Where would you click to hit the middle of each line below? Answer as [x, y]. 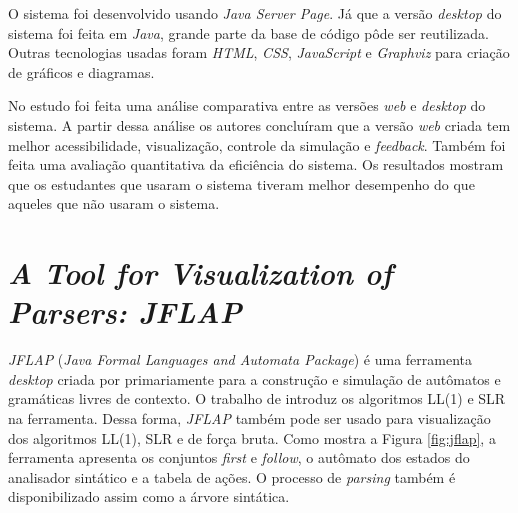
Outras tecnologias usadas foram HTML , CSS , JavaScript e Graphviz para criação [259, 52]
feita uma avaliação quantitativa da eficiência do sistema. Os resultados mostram [256, 164]
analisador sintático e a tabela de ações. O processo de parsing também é [232, 476]
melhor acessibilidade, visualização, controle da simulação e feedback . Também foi [257, 144]
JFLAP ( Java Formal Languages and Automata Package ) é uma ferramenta [240, 359]
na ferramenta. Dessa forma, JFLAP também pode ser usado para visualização [249, 418]
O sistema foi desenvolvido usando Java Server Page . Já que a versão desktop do [255, 13]
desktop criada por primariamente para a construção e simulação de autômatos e [254, 378]
